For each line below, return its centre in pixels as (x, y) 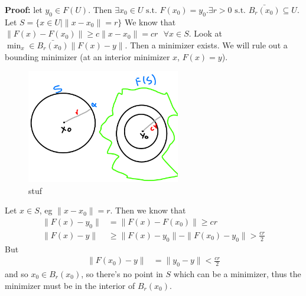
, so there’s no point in (122, 274)
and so (17, 274)
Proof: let (24, 9)
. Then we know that (148, 210)
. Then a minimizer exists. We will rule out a (206, 45)
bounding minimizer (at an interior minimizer (87, 56)
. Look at (205, 33)
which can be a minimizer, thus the (237, 274)
